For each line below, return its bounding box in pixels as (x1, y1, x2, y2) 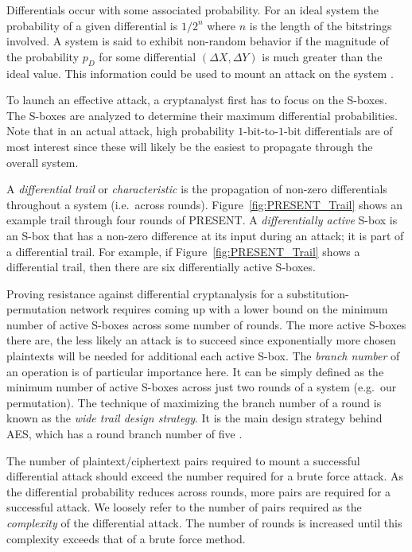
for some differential (99, 48, 196, 64)
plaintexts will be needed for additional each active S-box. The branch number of (6, 348, 400, 364)
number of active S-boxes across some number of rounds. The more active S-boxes (6, 316, 406, 332)
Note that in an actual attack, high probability (6, 122, 235, 139)
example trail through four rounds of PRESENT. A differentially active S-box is (6, 212, 398, 228)
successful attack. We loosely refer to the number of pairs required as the (6, 499, 362, 515)
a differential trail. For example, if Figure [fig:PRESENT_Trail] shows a (6, 243, 360, 259)
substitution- (286, 285, 349, 301)
